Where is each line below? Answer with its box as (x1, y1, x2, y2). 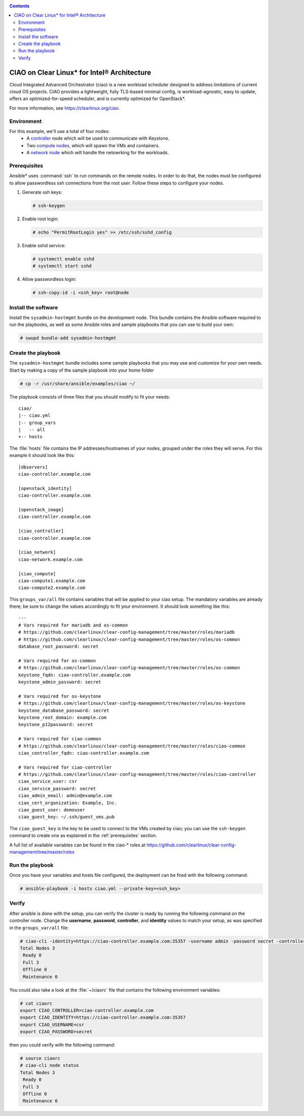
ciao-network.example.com (18, 556, 83, 562)
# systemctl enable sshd (32, 256, 95, 261)
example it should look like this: (9, 452, 75, 458)
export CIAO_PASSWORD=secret (20, 1029, 93, 1035)
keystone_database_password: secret (18, 707, 109, 713)
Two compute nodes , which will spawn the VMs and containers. (26, 142, 160, 148)
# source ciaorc (20, 1056, 61, 1061)
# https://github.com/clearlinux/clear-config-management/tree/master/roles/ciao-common (18, 743, 246, 749)
